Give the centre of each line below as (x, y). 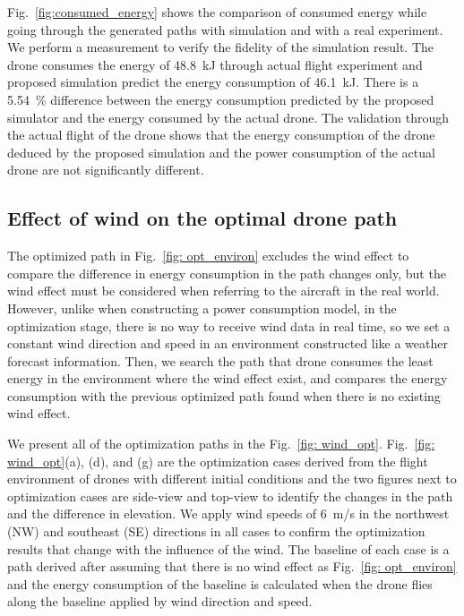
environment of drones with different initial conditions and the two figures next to (232, 479)
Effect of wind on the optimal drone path (202, 218)
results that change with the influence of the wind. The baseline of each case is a (228, 548)
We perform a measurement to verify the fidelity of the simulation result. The (221, 47)
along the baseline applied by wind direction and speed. (160, 601)
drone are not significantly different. (106, 170)
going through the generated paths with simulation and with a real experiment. (225, 29)
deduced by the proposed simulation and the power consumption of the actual (221, 152)
